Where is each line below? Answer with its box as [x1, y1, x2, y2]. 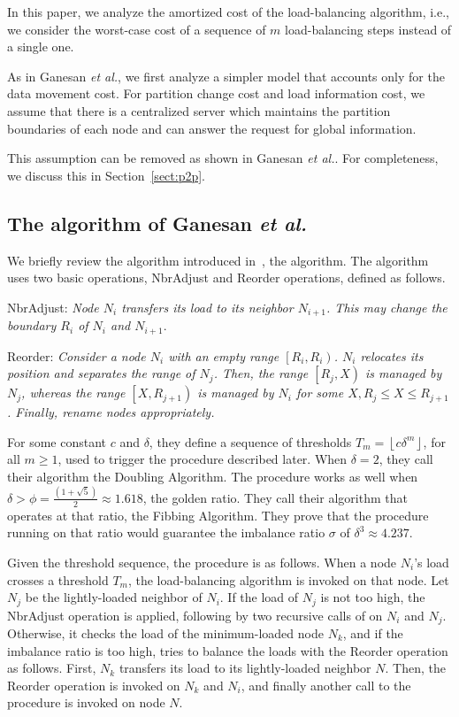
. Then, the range [213, 364, 309, 382]
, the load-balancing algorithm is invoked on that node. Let [127, 570, 449, 589]
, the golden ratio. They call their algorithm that [142, 488, 408, 506]
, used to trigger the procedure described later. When [57, 450, 348, 468]
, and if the [342, 624, 403, 643]
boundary [7, 316, 57, 335]
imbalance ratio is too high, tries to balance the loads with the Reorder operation [7, 641, 448, 659]
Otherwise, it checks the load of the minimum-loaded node [7, 624, 324, 643]
